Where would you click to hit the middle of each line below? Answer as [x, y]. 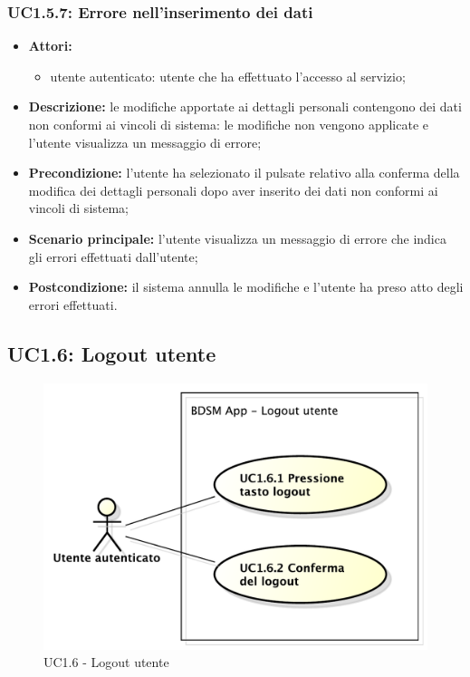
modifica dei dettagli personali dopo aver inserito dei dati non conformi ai [233, 190]
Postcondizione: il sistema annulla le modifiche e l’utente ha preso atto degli [246, 287]
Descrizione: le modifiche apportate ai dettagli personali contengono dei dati [245, 106]
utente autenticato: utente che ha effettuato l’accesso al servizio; [228, 76]
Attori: [50, 46]
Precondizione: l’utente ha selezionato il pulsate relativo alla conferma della [244, 173]
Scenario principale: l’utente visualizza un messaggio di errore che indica [237, 238]
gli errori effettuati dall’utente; [113, 256]
